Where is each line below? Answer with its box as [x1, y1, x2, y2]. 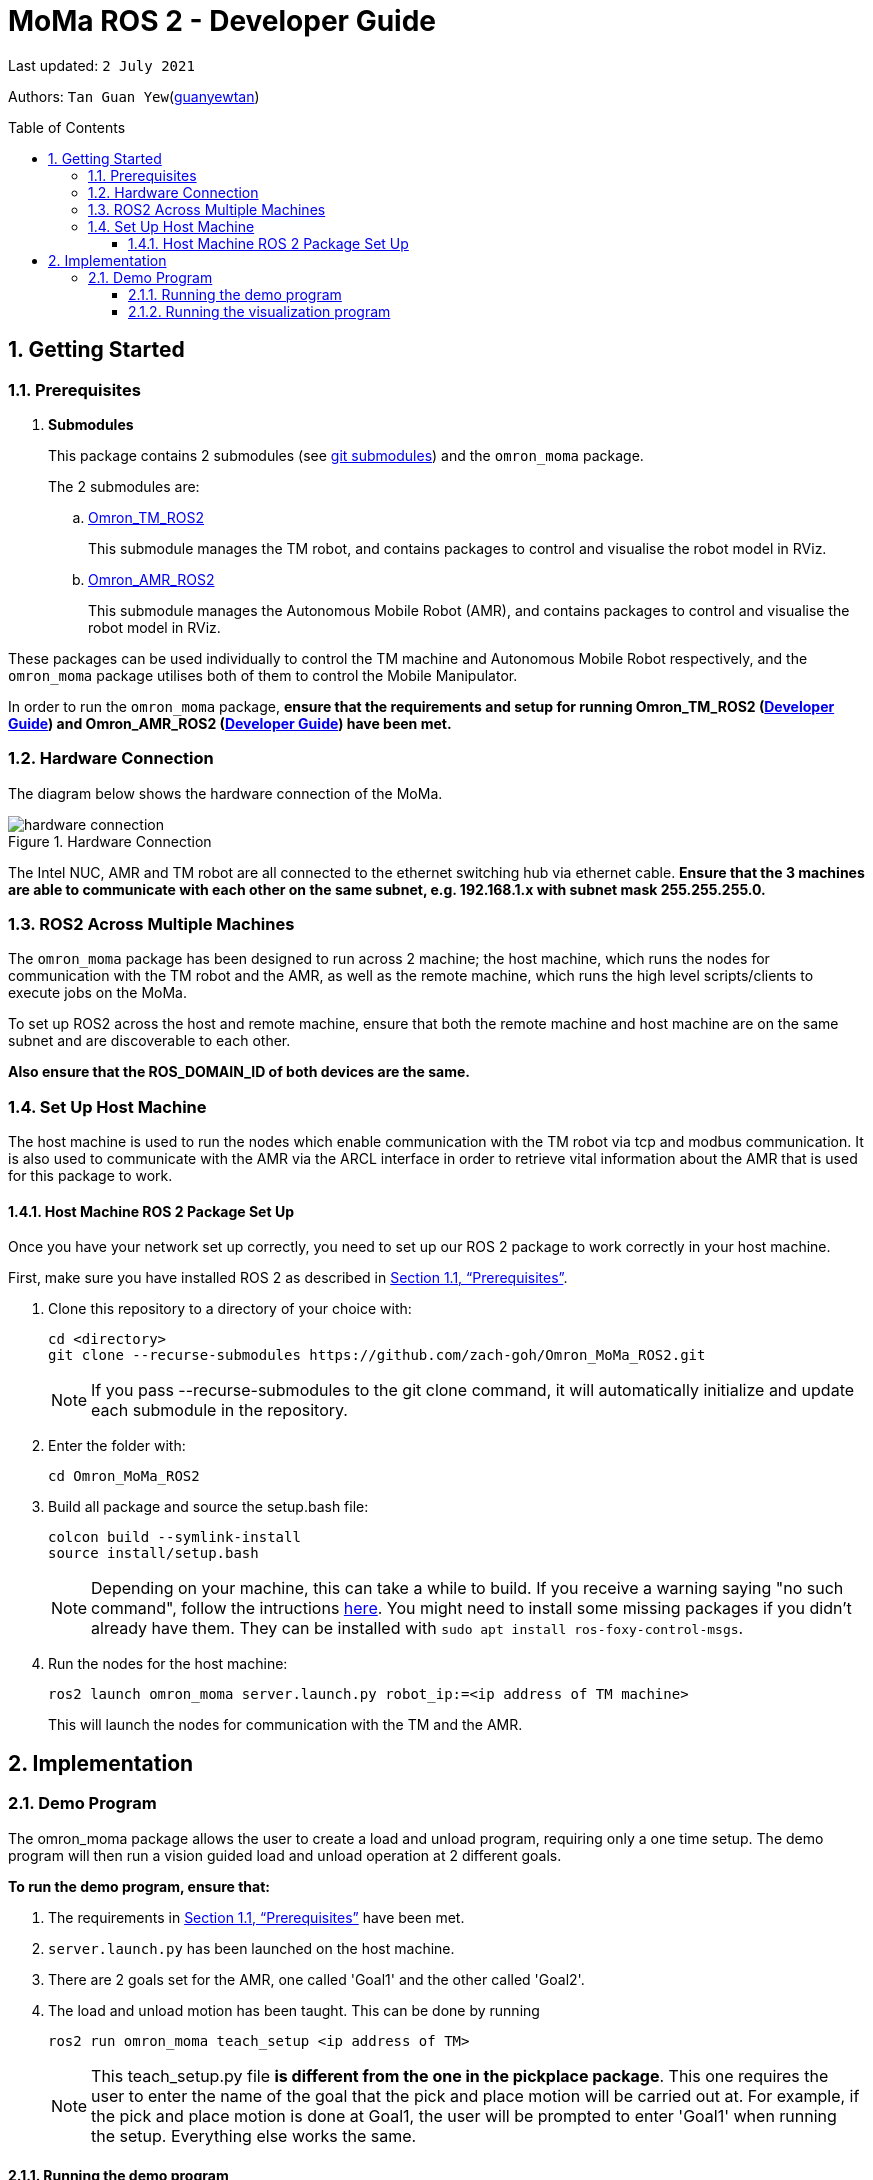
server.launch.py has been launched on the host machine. [48, 1939, 455, 1957]
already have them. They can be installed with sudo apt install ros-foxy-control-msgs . [91, 1618, 744, 1639]
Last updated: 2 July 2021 [8, 56, 195, 74]
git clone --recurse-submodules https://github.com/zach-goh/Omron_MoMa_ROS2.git [48, 1347, 706, 1364]
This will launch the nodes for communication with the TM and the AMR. [48, 1716, 523, 1734]
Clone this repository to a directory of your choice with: [48, 1300, 412, 1318]
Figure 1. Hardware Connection [8, 832, 212, 850]
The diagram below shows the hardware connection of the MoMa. [8, 784, 443, 802]
